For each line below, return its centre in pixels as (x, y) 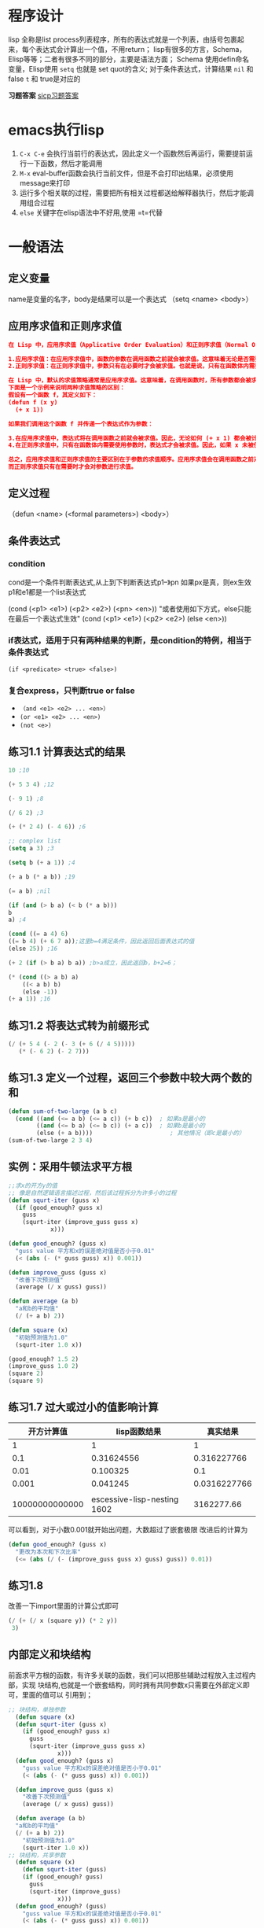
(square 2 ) (26, 1373)
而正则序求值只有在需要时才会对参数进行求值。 (73, 467)
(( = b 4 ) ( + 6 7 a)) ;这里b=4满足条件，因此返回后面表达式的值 (101, 942)
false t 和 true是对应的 (44, 79)
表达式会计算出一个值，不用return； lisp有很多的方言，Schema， (141, 49)
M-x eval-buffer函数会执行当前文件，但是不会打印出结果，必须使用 (126, 173)
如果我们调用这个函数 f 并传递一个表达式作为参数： (81, 424)
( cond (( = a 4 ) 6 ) (38, 934)
